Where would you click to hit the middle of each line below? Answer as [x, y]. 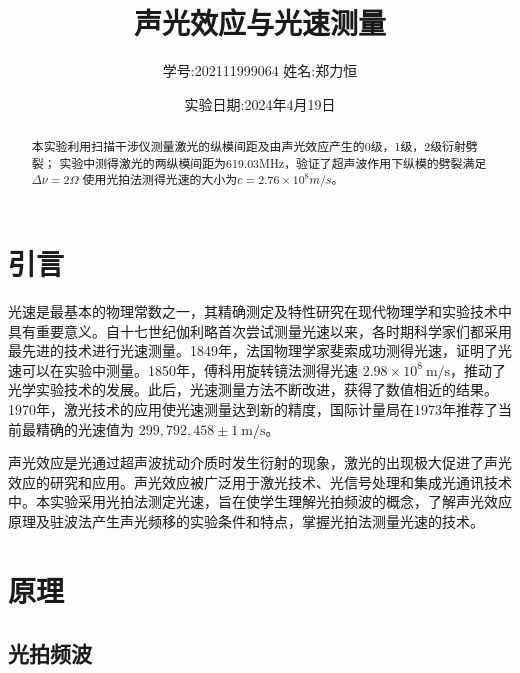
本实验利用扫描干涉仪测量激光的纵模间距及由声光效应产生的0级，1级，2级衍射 [248, 146]
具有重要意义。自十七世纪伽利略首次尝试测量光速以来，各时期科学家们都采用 [260, 330]
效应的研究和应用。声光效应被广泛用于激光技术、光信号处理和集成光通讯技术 [260, 481]
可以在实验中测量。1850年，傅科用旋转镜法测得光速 [189, 369]
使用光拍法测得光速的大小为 [160, 179]
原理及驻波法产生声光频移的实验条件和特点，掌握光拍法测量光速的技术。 [246, 520]
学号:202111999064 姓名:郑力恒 [260, 70]
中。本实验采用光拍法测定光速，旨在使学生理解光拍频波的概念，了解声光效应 [260, 501]
